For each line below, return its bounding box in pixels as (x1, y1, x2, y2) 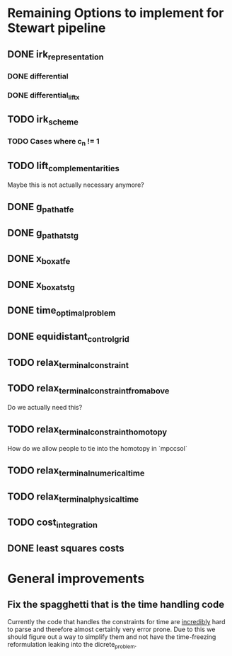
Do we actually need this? (7, 403, 83, 411)
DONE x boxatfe (7, 253, 71, 267)
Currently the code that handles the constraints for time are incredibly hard (7, 617, 226, 626)
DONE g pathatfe (7, 201, 74, 215)
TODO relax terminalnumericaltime (7, 465, 145, 478)
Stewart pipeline (7, 20, 106, 36)
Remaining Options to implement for (7, 5, 224, 21)
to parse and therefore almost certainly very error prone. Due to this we (7, 625, 216, 633)
